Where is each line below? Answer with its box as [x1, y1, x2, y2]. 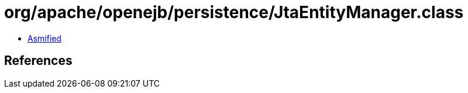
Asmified [27, 33, 62, 43]
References [4, 53, 73, 68]
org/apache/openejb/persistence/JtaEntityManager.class [4, 2, 464, 22]
